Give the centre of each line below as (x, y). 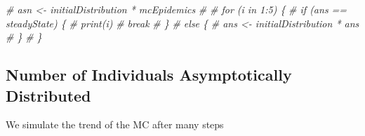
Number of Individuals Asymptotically (149, 75)
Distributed (48, 95)
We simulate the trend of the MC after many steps (115, 124)
